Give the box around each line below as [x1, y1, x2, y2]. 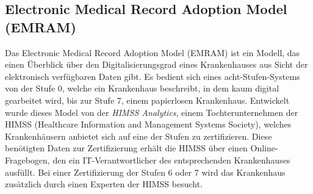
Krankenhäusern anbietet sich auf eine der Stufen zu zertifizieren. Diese [5, 129, 272, 142]
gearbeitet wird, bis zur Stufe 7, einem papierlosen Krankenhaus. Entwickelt [5, 93, 290, 106]
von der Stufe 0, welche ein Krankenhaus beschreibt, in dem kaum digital [5, 82, 279, 95]
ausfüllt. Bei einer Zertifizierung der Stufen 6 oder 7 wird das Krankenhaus [5, 165, 286, 178]
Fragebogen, [5, 153, 50, 166]
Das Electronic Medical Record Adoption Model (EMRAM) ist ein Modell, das [5, 46, 300, 59]
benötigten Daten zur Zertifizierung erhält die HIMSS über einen [5, 142, 248, 154]
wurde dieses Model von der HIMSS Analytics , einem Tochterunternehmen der [5, 106, 298, 118]
